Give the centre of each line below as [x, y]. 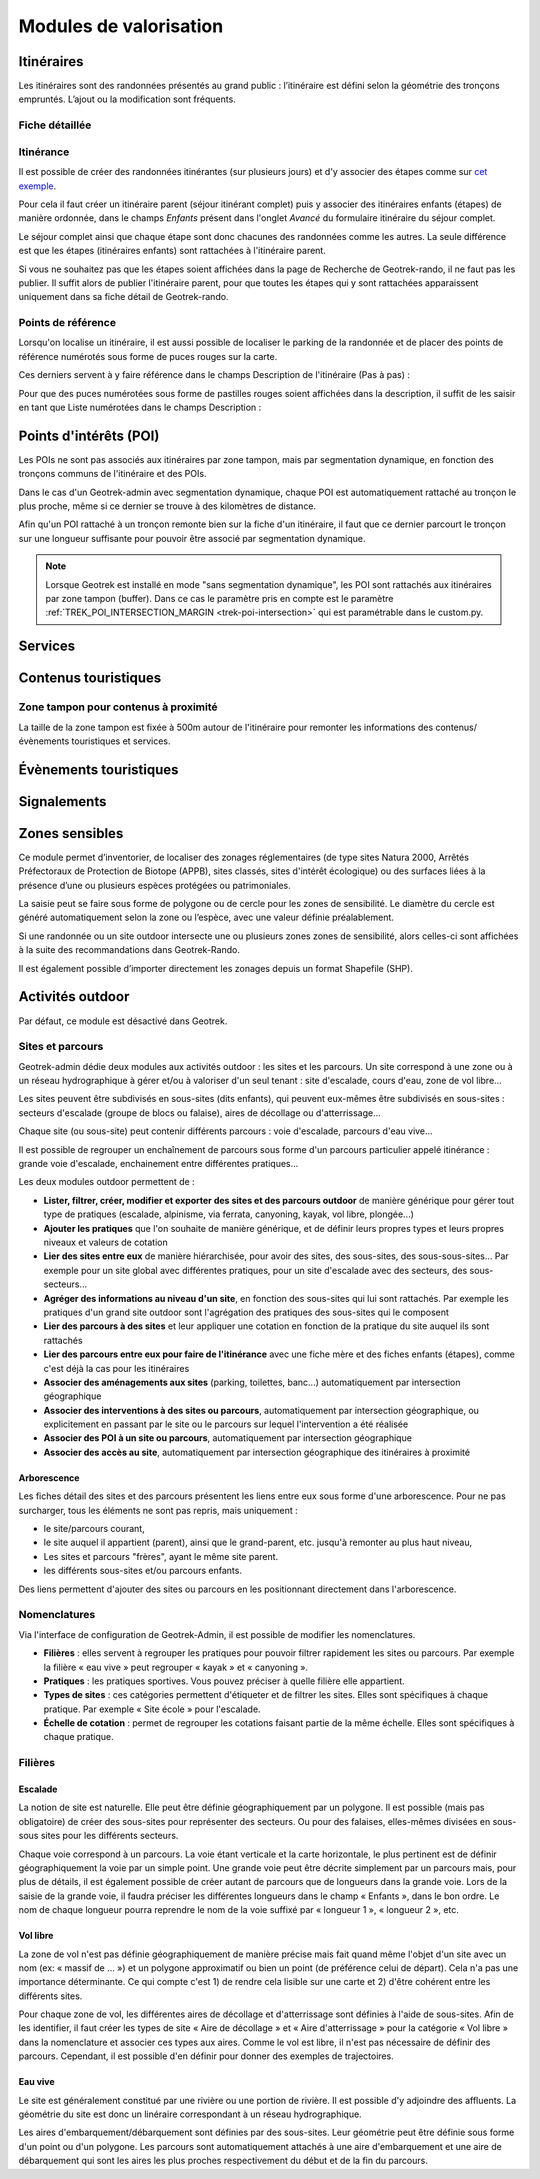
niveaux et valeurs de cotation [106, 1242]
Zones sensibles [71, 833]
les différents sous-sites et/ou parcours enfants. [142, 1571]
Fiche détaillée [55, 125]
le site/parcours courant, [94, 1529]
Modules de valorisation [121, 26]
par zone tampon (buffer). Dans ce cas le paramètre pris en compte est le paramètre [219, 599]
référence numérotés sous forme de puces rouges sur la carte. [148, 356]
